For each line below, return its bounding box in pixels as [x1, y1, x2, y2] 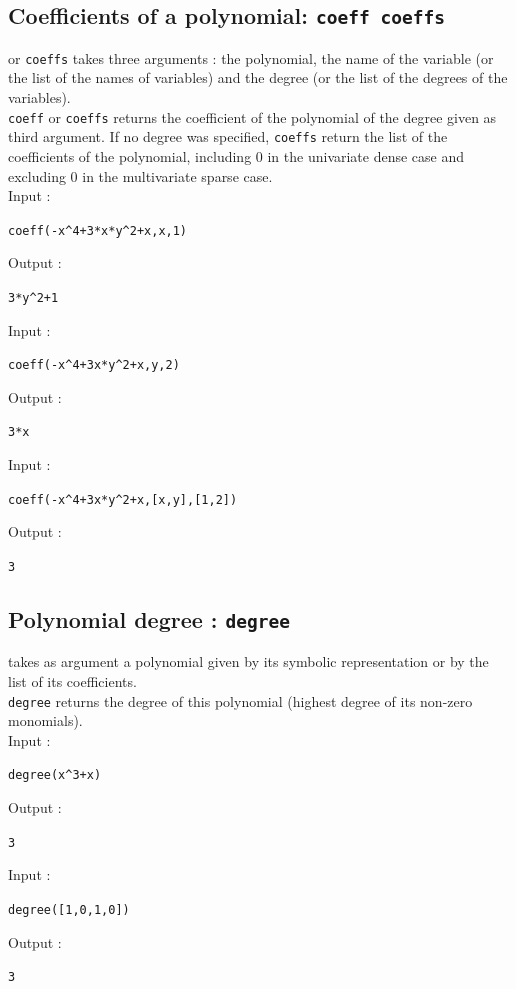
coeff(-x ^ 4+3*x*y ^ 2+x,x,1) [8, 223, 188, 238]
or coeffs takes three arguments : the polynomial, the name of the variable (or [8, 47, 494, 68]
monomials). [8, 710, 83, 731]
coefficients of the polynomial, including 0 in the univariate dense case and [8, 145, 465, 166]
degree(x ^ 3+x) [8, 768, 102, 783]
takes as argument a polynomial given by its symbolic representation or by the [8, 651, 489, 672]
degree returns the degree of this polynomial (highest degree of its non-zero [8, 690, 473, 711]
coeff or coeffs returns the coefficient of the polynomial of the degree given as [8, 106, 497, 127]
